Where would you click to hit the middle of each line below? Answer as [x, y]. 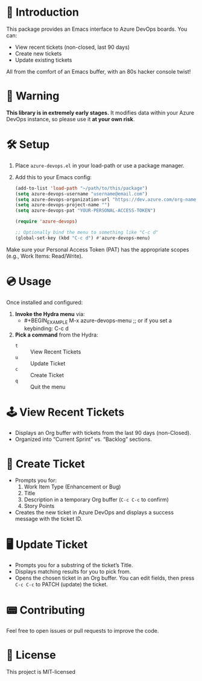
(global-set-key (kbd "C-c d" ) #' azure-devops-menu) [83, 238]
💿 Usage [29, 281]
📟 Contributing [46, 610]
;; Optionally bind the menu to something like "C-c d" [87, 233]
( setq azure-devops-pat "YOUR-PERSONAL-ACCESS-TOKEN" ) [85, 211]
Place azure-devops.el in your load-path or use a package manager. [100, 165]
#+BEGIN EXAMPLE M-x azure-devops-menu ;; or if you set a [98, 321]
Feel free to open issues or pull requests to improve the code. [83, 631]
